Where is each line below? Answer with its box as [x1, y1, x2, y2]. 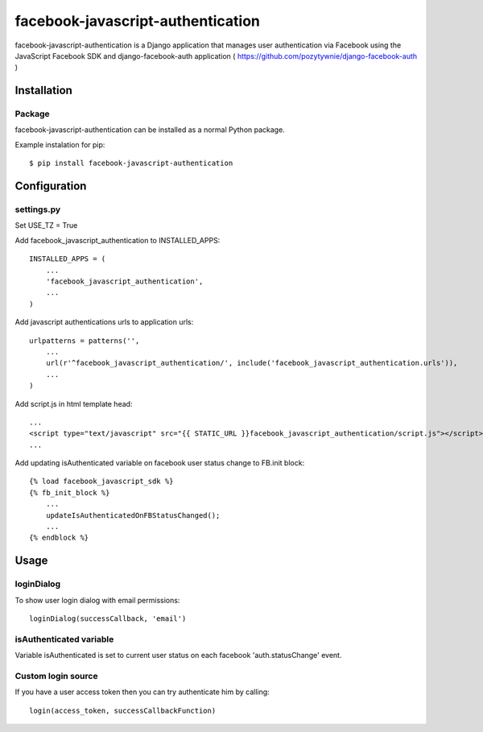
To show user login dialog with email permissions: [14, 595, 180, 605]
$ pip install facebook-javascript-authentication [29, 159, 233, 168]
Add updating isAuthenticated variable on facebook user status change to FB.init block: [14, 458, 305, 468]
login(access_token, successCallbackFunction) [29, 705, 217, 715]
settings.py [14, 204, 61, 215]
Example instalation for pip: [14, 139, 105, 149]
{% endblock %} [29, 533, 89, 543]
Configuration [14, 180, 87, 193]
